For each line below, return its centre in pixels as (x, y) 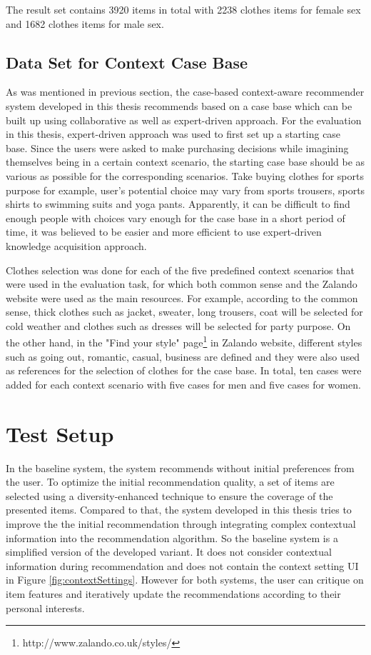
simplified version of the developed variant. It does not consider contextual (169, 552)
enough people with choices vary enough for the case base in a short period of (176, 217)
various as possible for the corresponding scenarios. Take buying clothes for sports (185, 175)
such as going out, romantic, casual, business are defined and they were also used (183, 356)
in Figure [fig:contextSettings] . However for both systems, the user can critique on (185, 580)
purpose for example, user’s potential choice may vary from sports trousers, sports (185, 190)
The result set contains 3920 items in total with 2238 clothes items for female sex (183, 9)
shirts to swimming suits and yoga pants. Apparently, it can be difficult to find (178, 204)
